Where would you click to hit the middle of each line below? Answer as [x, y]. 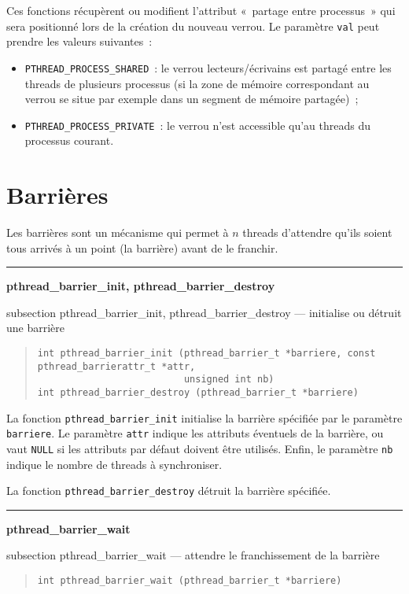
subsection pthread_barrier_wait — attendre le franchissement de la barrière [193, 555]
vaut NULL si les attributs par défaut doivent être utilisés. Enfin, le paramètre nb [200, 448]
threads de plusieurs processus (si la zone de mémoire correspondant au [197, 83]
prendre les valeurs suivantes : [79, 41]
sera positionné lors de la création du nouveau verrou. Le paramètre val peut [193, 26]
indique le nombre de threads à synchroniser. [114, 464]
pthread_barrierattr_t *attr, [116, 366]
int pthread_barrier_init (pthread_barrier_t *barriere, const [206, 354]
